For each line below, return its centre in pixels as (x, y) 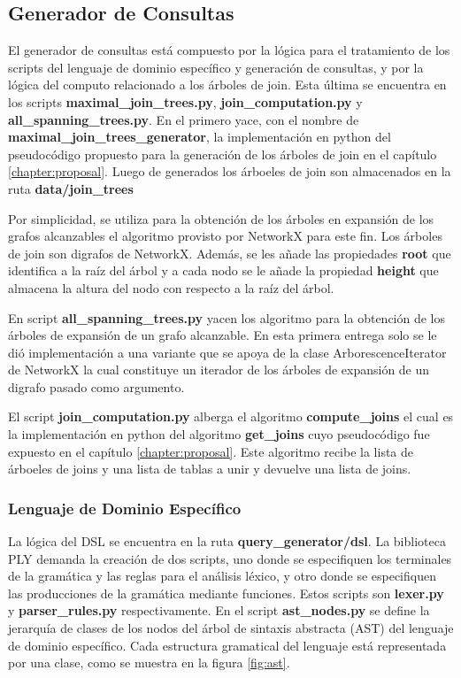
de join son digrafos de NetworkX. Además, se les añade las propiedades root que (230, 253)
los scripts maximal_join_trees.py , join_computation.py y (185, 101)
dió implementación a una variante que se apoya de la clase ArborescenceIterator (227, 352)
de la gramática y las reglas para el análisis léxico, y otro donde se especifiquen (222, 576)
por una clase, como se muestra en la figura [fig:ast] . (149, 663)
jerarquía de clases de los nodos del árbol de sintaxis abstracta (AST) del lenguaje (231, 628)
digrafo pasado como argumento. (96, 386)
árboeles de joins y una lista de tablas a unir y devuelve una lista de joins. (210, 469)
